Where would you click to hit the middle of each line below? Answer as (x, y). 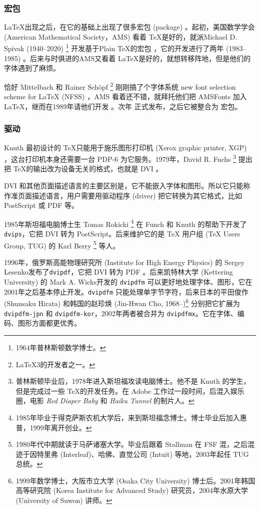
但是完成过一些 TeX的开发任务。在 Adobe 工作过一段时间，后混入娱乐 (130, 391)
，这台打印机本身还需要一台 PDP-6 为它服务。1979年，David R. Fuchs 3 (120, 158)
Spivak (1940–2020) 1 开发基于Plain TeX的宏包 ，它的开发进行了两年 (114, 48)
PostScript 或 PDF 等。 (41, 205)
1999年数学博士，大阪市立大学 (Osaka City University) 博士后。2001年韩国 (135, 480)
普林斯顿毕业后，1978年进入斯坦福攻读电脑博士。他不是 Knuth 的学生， (133, 381)
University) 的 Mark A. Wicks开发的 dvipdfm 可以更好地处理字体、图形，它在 (128, 282)
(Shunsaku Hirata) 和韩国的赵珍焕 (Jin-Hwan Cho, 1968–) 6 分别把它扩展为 (122, 303)
